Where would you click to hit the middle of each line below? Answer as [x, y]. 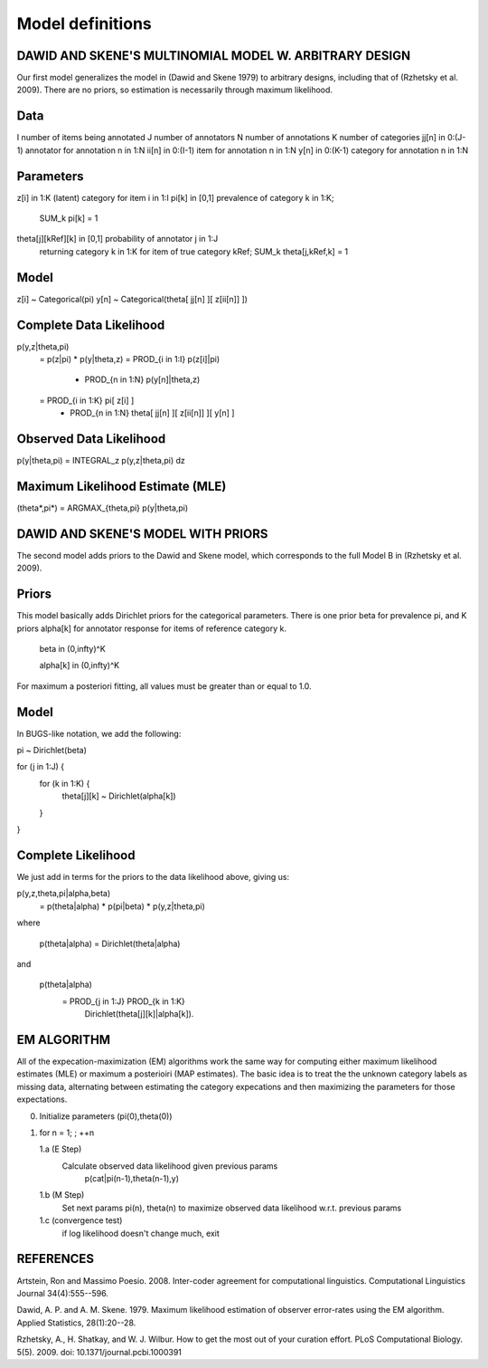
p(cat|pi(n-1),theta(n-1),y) [132, 1179]
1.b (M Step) [62, 1195]
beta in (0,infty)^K [72, 649]
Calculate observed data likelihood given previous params [170, 1166]
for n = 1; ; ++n [67, 1133]
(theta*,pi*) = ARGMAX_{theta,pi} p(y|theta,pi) [103, 508]
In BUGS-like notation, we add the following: [99, 733]
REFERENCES [56, 1259]
